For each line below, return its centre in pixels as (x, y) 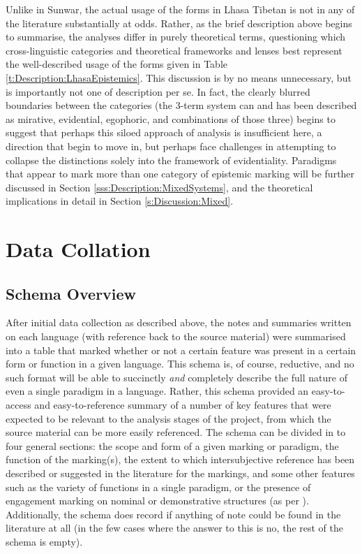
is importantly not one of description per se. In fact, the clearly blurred (158, 91)
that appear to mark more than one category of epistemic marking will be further (180, 174)
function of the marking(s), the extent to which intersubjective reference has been (180, 459)
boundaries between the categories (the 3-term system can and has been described (181, 105)
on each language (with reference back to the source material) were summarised (176, 336)
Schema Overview (71, 293)
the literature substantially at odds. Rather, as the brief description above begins (179, 23)
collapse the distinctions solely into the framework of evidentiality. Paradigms (171, 160)
